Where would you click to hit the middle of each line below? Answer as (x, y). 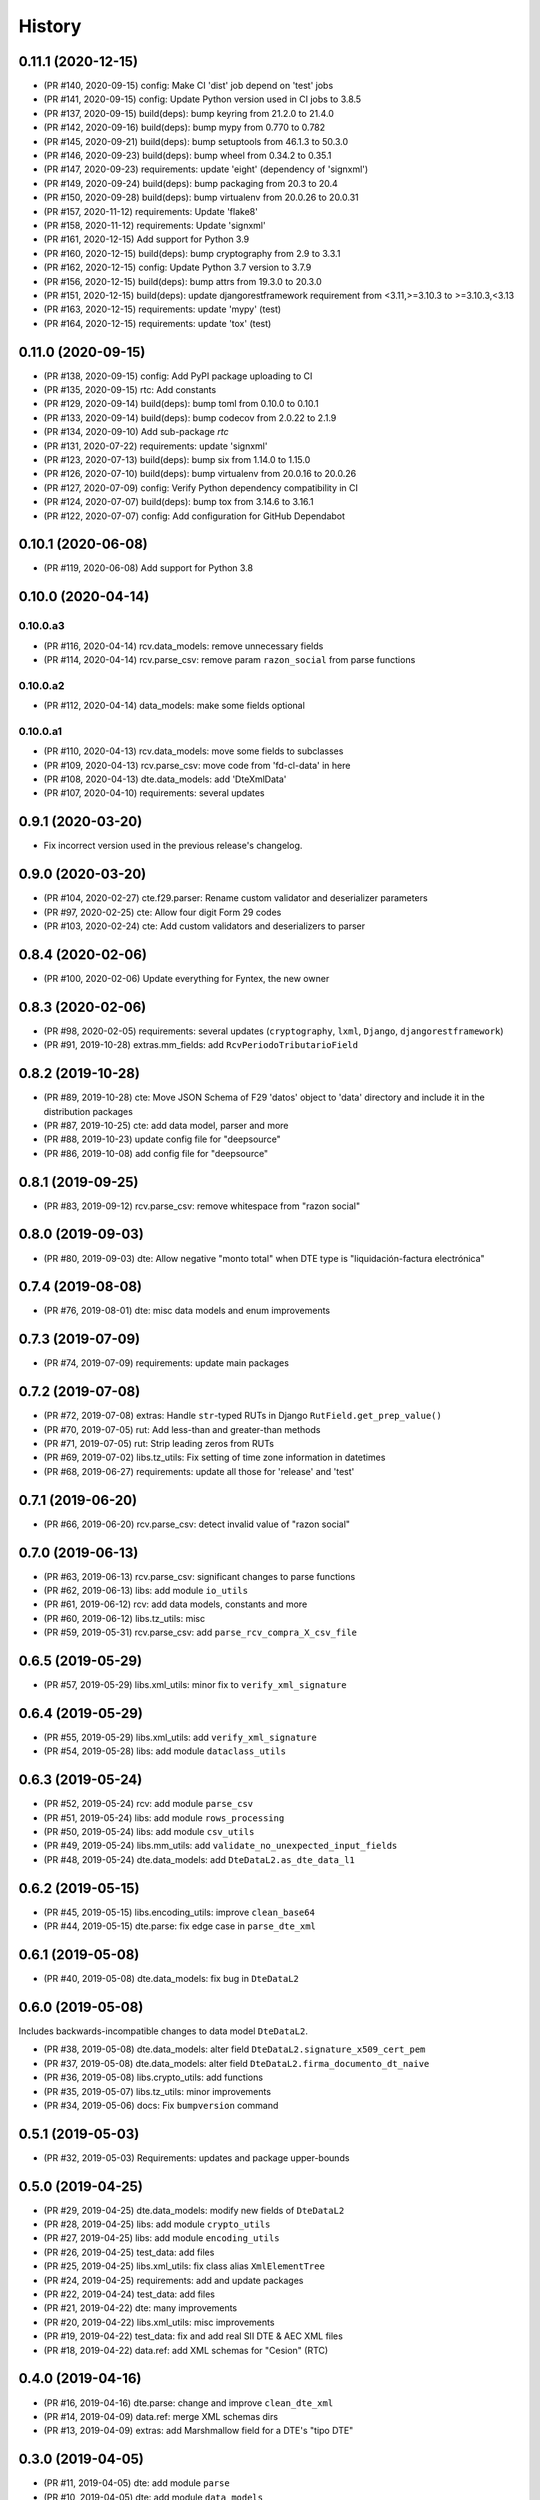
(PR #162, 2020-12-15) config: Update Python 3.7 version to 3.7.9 (177, 267)
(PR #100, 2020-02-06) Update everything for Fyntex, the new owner (186, 978)
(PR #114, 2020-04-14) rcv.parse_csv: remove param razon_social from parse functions (229, 659)
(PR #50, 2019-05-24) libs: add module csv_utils (149, 1832)
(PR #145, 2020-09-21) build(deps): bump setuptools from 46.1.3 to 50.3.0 (196, 141)
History (50, 26)
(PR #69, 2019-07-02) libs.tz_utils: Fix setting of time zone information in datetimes (214, 1457)
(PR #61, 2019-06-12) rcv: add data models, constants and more (175, 1604)
